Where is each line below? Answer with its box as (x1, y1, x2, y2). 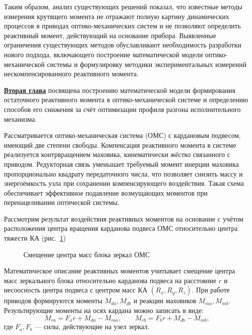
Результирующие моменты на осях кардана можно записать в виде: (4, 305, 204, 315)
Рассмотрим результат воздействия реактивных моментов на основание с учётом (4, 213, 244, 223)
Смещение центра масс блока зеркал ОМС (23, 249, 150, 259)
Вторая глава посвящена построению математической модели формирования (4, 85, 236, 95)
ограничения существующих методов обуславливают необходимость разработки (4, 40, 241, 50)
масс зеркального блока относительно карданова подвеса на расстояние (4, 275, 216, 285)
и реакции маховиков (134, 295, 196, 306)
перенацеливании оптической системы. (4, 197, 120, 207)
